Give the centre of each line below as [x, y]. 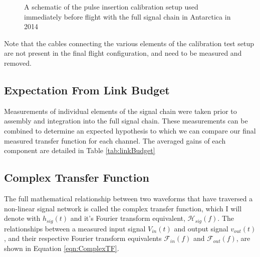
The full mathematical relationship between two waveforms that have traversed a [128, 198]
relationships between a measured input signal [75, 228]
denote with [22, 218]
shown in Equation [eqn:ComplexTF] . [62, 248]
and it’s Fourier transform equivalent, [128, 218]
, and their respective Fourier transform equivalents [83, 238]
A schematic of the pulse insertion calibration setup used [111, 7]
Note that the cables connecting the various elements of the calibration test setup [129, 43]
